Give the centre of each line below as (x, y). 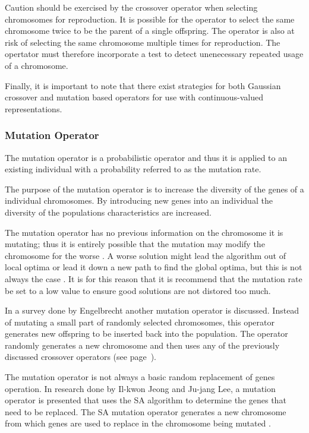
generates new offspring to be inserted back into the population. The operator (146, 334)
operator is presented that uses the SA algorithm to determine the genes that (146, 400)
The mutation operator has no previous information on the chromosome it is (144, 232)
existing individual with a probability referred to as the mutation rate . (133, 169)
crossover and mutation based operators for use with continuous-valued (134, 97)
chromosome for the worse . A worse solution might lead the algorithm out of (145, 255)
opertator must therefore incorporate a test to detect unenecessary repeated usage (154, 54)
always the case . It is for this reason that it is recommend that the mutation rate (154, 278)
